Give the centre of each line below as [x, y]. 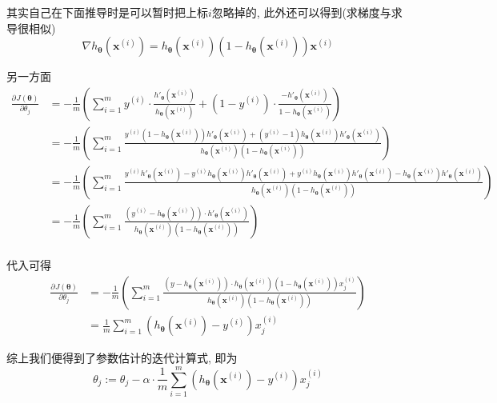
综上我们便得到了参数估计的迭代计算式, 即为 [122, 358]
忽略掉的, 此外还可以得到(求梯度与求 [307, 12]
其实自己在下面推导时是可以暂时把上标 [107, 12]
